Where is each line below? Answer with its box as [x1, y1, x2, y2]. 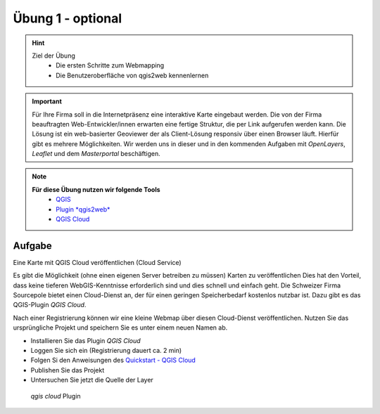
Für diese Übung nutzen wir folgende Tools [32, 185, 161, 193]
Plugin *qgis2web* [56, 205, 110, 214]
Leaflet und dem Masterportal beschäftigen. [32, 150, 161, 158]
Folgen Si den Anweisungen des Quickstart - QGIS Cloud [30, 356, 196, 365]
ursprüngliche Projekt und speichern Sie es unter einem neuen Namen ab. [13, 323, 228, 332]
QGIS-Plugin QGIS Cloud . [13, 301, 87, 309]
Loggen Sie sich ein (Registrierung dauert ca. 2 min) [30, 347, 182, 355]
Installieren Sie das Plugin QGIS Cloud [30, 336, 141, 344]
